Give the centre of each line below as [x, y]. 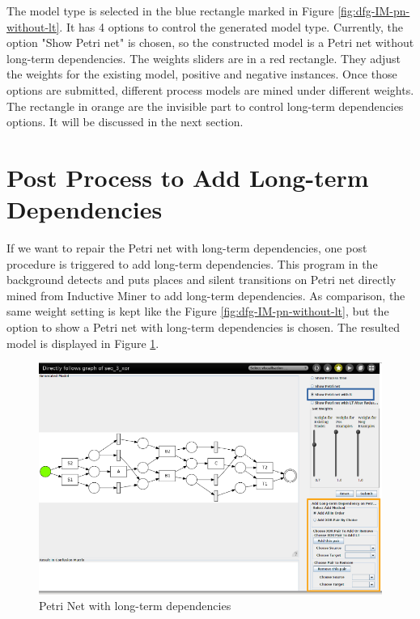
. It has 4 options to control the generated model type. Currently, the [231, 26]
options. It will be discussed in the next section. [125, 122]
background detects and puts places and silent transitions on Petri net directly [202, 280]
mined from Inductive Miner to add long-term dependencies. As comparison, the [206, 295]
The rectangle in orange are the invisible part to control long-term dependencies [205, 106]
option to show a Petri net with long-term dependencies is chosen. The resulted [203, 327]
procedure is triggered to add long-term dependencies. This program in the [192, 263]
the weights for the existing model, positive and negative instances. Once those [202, 74]
